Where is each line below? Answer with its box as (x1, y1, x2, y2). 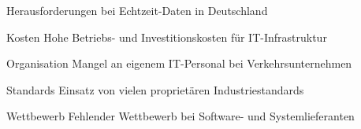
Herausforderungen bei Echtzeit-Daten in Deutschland (6, 2, 268, 18)
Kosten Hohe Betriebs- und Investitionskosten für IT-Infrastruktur (6, 28, 327, 45)
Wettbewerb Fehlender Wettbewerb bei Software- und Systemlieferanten (6, 108, 355, 124)
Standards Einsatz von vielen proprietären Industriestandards (6, 81, 304, 98)
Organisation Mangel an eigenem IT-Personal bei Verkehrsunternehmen (6, 55, 352, 72)
